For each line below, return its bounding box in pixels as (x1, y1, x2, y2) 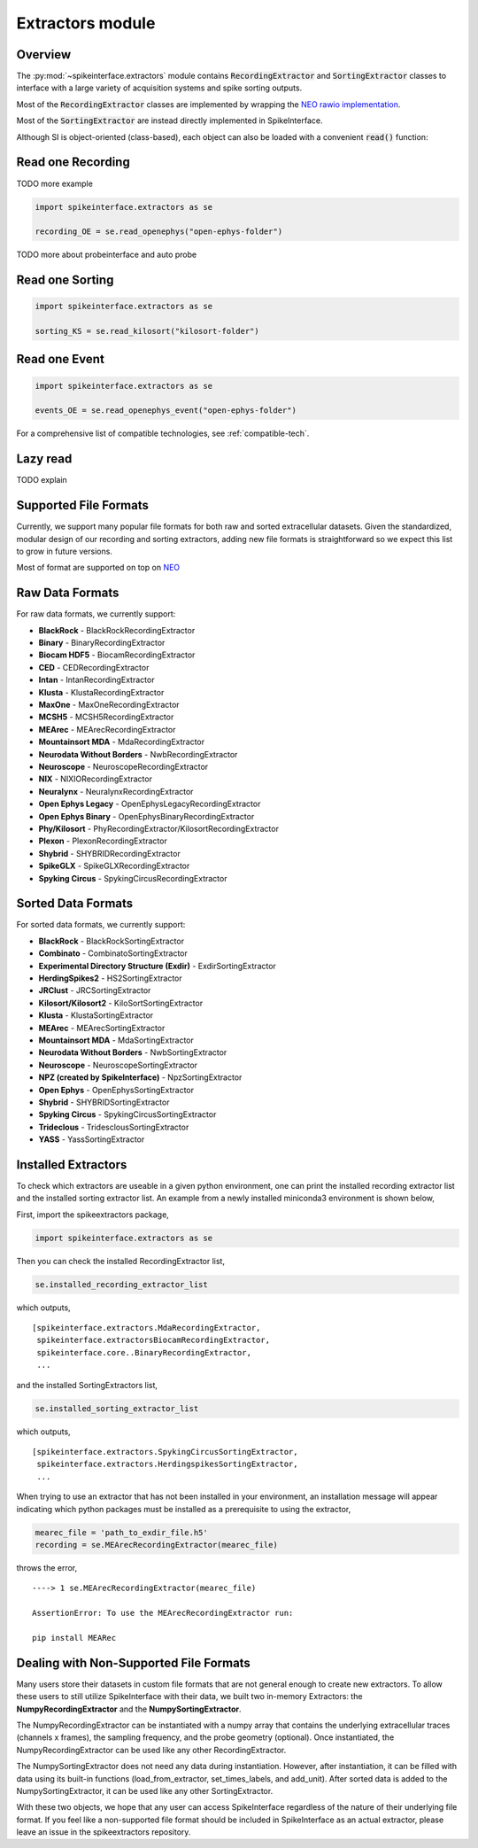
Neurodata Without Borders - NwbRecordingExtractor (38, 749, 238, 759)
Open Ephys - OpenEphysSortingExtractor (38, 1084, 195, 1095)
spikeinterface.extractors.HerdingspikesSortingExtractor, (36, 1459, 298, 1470)
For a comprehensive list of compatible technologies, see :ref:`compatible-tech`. (16, 428, 310, 439)
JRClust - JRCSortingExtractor (38, 985, 151, 996)
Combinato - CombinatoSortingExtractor (38, 948, 188, 959)
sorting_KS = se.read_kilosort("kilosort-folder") (35, 326, 260, 337)
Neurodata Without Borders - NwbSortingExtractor (38, 1047, 227, 1058)
